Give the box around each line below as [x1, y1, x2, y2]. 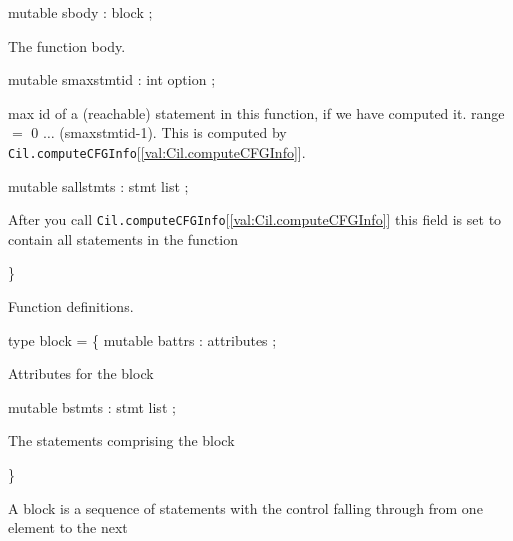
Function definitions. [8, 296, 134, 317]
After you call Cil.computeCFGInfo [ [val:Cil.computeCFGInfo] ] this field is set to [8, 209, 502, 230]
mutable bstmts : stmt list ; [8, 396, 176, 417]
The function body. [8, 35, 126, 56]
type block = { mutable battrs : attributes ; [8, 329, 277, 350]
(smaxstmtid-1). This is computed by [59, 122, 287, 143]
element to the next [8, 517, 128, 538]
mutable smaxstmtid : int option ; [8, 69, 216, 90]
